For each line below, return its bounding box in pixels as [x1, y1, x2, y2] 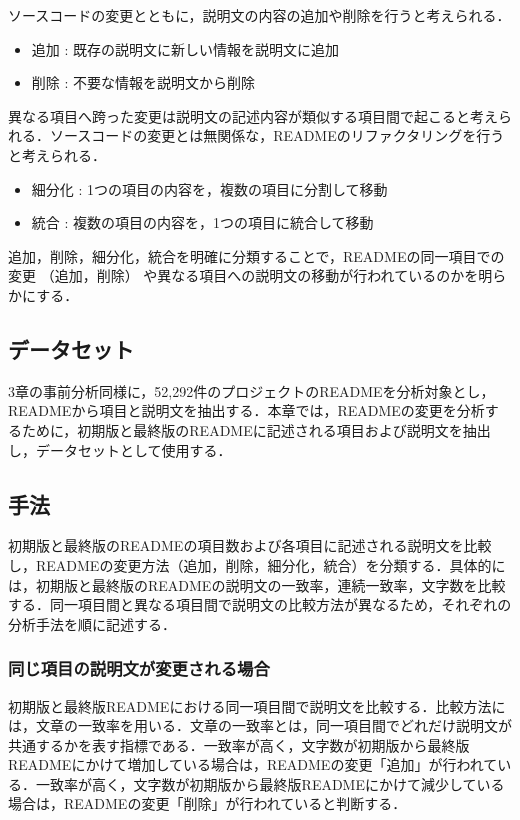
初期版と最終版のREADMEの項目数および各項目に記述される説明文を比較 [8, 535, 492, 556]
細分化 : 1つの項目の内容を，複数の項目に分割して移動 [31, 178, 388, 199]
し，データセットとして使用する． [8, 439, 232, 460]
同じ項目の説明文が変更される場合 [8, 656, 270, 681]
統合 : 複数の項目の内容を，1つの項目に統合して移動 [31, 212, 374, 233]
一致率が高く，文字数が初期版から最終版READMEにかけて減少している [35, 773, 505, 794]
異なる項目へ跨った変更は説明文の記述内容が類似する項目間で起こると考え [8, 105, 498, 126]
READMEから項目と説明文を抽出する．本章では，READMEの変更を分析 [8, 400, 485, 421]
